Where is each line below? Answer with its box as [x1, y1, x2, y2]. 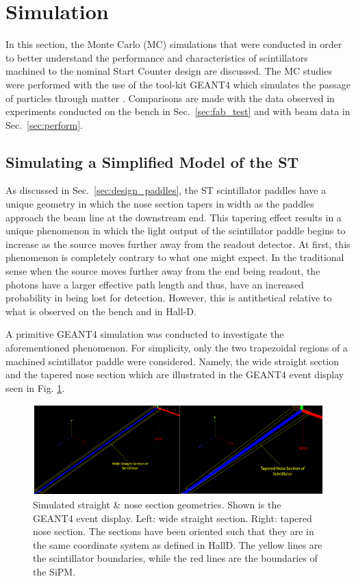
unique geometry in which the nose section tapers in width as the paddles [5, 197, 314, 211]
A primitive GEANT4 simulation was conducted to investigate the [5, 327, 284, 341]
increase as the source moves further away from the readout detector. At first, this [5, 236, 351, 251]
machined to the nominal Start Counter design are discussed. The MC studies [5, 64, 332, 78]
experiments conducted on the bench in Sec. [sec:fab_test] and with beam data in [5, 104, 351, 119]
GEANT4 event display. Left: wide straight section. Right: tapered [33, 510, 312, 525]
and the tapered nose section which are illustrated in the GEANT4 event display [5, 367, 344, 382]
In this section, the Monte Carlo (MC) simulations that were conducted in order [5, 37, 342, 51]
